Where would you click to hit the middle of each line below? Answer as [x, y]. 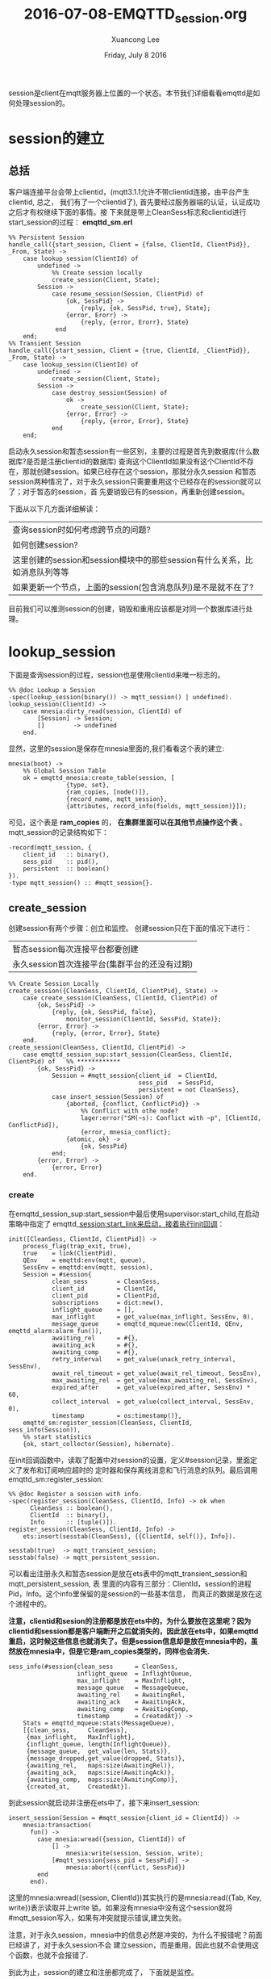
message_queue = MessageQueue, [133, 1688]
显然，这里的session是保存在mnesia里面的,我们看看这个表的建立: [116, 748]
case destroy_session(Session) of [109, 392]
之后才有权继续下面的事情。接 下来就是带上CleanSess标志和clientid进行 [127, 212]
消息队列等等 [45, 572]
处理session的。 [42, 103]
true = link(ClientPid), [70, 1253]
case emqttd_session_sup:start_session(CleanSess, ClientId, [127, 1054]
